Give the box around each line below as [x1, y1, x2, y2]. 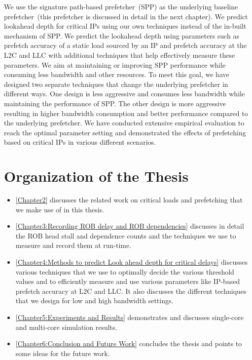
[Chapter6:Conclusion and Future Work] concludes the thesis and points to [15, 338, 242, 349]
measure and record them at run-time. [15, 240, 132, 250]
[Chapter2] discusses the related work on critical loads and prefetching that [15, 195, 243, 205]
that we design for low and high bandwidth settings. [15, 295, 174, 306]
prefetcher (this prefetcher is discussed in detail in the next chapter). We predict [4, 11, 248, 21]
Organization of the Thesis [4, 166, 189, 186]
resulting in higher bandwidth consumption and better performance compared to [4, 108, 248, 118]
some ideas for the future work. [15, 348, 110, 358]
